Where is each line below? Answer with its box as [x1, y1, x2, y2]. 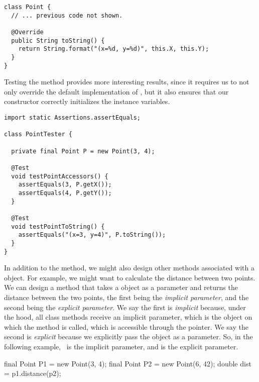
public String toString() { [11, 37, 105, 44]
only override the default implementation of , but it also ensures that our [4, 86, 229, 97]
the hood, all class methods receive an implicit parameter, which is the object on [4, 312, 252, 322]
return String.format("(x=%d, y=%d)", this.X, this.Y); [18, 45, 209, 53]
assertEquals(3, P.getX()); [18, 181, 112, 188]
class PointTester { [4, 131, 73, 138]
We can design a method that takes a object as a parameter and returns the [4, 282, 238, 293]
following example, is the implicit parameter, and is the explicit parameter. [4, 341, 238, 351]
